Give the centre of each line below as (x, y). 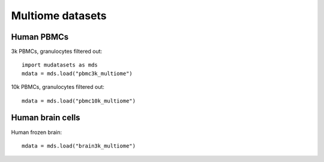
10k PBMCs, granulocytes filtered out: (58, 87)
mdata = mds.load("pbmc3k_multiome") (77, 73)
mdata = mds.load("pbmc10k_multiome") (79, 101)
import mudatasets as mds (60, 65)
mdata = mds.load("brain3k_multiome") (79, 146)
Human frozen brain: (37, 132)
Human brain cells (46, 118)
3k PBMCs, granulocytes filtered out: (57, 52)
